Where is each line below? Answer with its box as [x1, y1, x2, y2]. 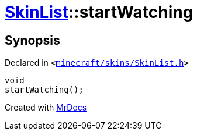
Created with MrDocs [5, 102, 87, 113]
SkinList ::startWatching [5, 2, 193, 22]
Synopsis [5, 33, 60, 48]
